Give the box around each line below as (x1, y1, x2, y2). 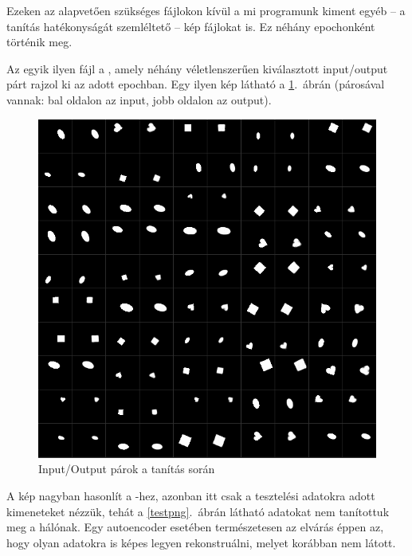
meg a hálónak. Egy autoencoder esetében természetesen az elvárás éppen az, (6, 519, 384, 535)
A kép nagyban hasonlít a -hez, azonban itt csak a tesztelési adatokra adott (6, 487, 375, 504)
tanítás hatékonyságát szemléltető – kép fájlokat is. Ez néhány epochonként (6, 18, 375, 34)
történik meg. (6, 33, 73, 50)
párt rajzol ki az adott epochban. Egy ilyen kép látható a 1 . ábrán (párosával (6, 76, 385, 92)
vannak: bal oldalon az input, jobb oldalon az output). (6, 91, 272, 108)
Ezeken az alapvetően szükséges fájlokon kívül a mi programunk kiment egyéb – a (6, 2, 406, 18)
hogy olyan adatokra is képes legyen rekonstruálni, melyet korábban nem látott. (6, 534, 396, 550)
